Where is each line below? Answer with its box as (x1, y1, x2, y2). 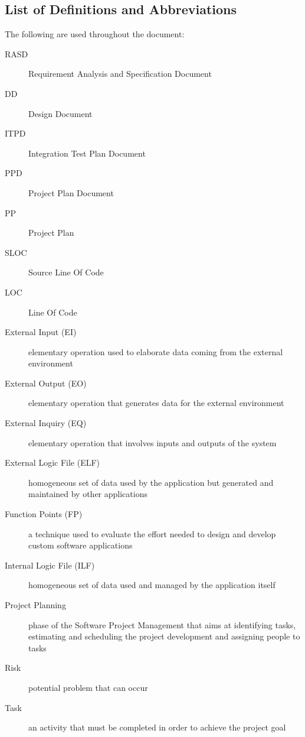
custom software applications (28, 539, 133, 551)
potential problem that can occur (28, 681, 148, 693)
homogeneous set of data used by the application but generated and (28, 476, 274, 488)
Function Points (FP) (5, 508, 83, 520)
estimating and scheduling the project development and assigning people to (28, 630, 300, 642)
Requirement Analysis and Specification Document (28, 67, 212, 80)
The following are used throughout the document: (5, 28, 185, 40)
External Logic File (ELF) (5, 456, 100, 469)
